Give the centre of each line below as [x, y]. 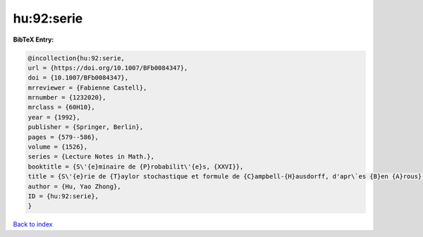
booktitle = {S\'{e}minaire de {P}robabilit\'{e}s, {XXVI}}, [136, 166]
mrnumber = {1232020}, [67, 98]
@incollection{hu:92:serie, [76, 58]
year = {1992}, [54, 117]
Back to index [33, 224]
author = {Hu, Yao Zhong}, [74, 186]
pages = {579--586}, [63, 137]
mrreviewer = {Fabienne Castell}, [87, 87]
